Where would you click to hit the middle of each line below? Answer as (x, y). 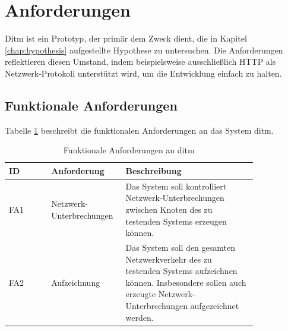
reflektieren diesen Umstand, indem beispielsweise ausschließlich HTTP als (140, 62)
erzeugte (141, 294)
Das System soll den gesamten (181, 247)
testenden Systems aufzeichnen (181, 271)
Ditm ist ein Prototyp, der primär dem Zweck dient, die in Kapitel (126, 38)
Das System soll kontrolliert (176, 186)
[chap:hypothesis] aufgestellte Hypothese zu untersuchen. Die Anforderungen (144, 50)
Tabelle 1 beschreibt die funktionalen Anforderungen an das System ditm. (139, 130)
